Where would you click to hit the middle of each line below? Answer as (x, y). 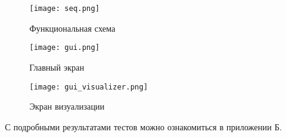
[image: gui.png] (65, 48)
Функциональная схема (73, 28)
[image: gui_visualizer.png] (89, 87)
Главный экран (57, 67)
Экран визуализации (67, 106)
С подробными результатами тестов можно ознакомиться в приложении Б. (144, 126)
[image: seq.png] (65, 9)
